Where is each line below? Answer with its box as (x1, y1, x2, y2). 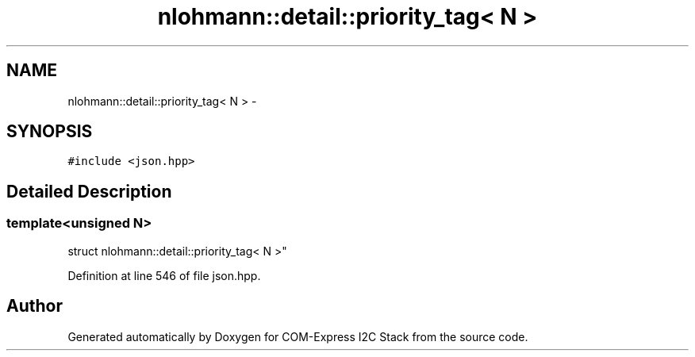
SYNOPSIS (6, 121, 93, 142)
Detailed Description (6, 181, 172, 202)
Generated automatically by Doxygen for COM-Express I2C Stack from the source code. (67, 329, 528, 344)
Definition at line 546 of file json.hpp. (67, 268, 261, 282)
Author (6, 296, 63, 317)
